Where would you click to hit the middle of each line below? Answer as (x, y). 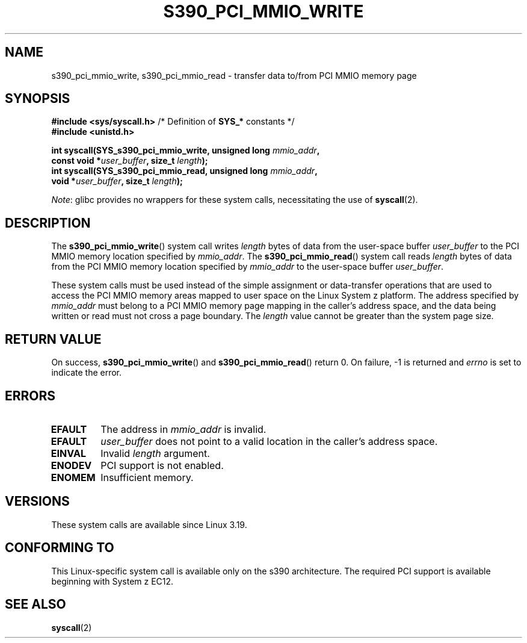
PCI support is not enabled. (162, 465)
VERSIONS (37, 502)
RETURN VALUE (53, 339)
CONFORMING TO (60, 548)
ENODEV (71, 465)
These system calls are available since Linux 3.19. (149, 524)
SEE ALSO (35, 604)
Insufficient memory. (147, 477)
